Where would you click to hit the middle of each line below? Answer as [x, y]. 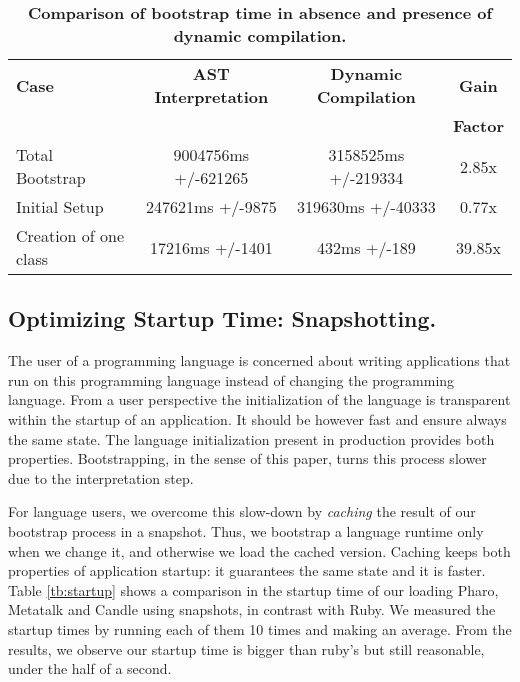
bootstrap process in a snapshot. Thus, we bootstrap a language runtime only [246, 530]
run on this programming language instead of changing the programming [231, 379]
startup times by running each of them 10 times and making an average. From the [260, 628]
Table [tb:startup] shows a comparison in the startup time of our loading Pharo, [253, 589]
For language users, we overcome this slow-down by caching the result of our [242, 511]
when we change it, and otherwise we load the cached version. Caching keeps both [259, 550]
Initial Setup [60, 206]
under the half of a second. [90, 668]
